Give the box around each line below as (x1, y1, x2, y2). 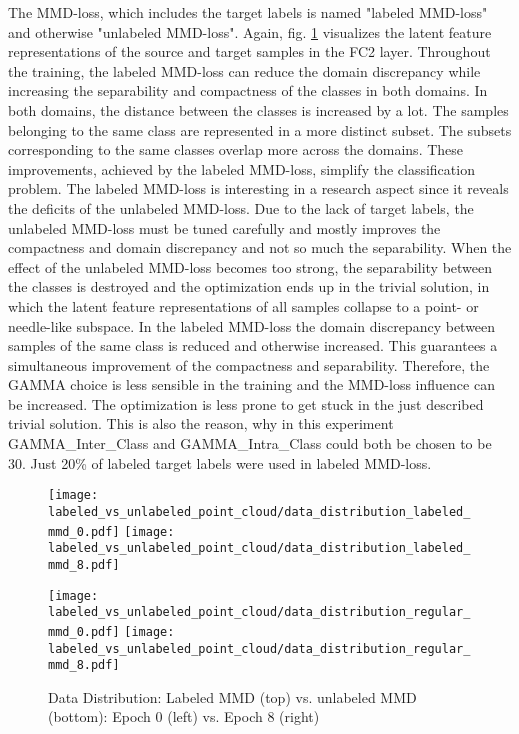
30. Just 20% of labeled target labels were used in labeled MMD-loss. (8, 452, 432, 473)
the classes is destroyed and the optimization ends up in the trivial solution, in (8, 276, 490, 297)
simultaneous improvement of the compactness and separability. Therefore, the (8, 354, 490, 375)
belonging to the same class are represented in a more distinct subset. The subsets (8, 119, 512, 140)
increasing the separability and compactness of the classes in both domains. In (8, 80, 488, 101)
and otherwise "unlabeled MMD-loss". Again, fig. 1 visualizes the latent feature (8, 21, 492, 42)
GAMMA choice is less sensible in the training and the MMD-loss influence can (8, 374, 495, 395)
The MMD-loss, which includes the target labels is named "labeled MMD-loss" (8, 2, 488, 22)
